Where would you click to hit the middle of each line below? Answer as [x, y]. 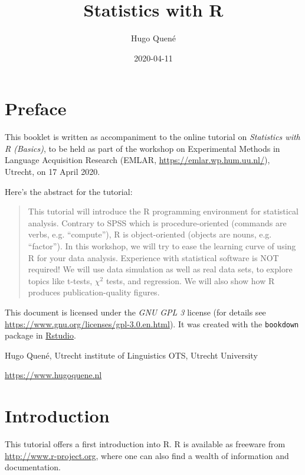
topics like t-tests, [60, 280]
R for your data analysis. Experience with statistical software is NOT [153, 257]
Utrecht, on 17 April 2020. [53, 172]
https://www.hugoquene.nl [53, 375]
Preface [36, 108]
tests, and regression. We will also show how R [190, 280]
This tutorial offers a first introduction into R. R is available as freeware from [145, 444]
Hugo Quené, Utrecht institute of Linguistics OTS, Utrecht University [131, 355]
